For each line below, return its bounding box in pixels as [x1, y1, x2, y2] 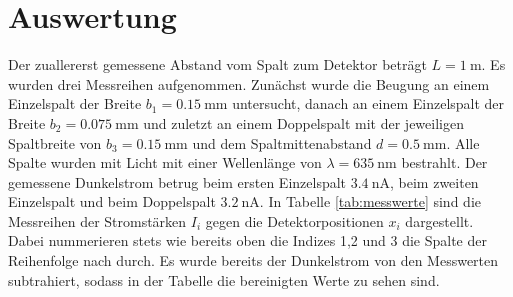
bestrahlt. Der [401, 152, 488, 173]
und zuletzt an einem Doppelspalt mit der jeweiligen [143, 112, 464, 133]
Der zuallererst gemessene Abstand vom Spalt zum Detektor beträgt [8, 54, 427, 75]
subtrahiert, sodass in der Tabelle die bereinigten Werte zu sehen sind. [8, 269, 440, 290]
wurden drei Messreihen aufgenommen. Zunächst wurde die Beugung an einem [8, 73, 490, 94]
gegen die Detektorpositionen [205, 210, 384, 231]
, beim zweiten [390, 171, 479, 192]
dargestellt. [405, 210, 474, 231]
